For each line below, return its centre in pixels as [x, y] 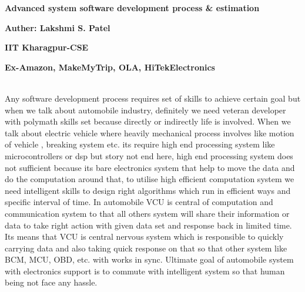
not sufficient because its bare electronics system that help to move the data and [150, 167]
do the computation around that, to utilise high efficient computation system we [150, 179]
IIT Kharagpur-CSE [47, 47]
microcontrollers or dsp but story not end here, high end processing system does [149, 155]
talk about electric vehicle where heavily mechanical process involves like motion [150, 132]
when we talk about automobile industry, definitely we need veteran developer [145, 110]
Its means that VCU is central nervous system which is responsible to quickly [144, 236]
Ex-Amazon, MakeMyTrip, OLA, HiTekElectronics [110, 67]
